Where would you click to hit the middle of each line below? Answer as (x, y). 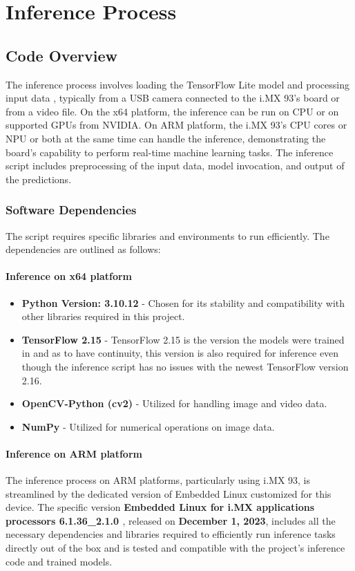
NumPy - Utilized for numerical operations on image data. (148, 426)
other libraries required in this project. (103, 316)
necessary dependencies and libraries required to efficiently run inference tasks (171, 534)
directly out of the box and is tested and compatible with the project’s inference (175, 548)
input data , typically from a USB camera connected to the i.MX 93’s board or (173, 98)
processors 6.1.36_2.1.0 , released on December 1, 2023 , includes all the (171, 520)
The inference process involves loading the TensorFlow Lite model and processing (177, 84)
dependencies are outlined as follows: (83, 249)
